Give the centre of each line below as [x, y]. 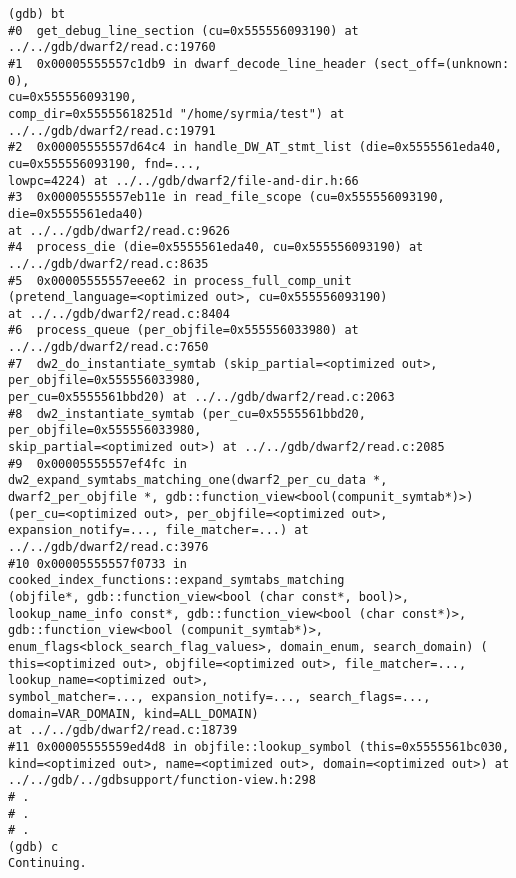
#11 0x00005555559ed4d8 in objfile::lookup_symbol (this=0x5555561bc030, [259, 746]
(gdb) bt [37, 14]
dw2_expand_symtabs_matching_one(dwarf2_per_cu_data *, [198, 480]
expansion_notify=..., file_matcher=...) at [158, 530]
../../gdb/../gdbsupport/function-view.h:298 [162, 780]
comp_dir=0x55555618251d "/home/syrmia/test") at [176, 113]
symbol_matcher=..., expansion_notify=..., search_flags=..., [219, 696]
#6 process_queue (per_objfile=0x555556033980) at [183, 330]
